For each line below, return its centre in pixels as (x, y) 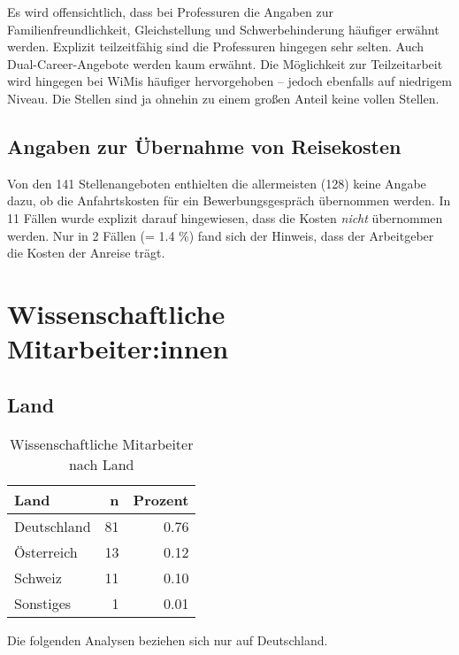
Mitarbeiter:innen (118, 348)
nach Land (101, 464)
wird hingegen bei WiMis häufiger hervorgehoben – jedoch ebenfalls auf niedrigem (229, 81)
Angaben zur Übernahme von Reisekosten (204, 146)
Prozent (161, 499)
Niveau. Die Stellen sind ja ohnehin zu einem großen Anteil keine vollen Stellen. (223, 98)
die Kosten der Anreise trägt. (86, 253)
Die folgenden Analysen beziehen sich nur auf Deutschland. (168, 640)
